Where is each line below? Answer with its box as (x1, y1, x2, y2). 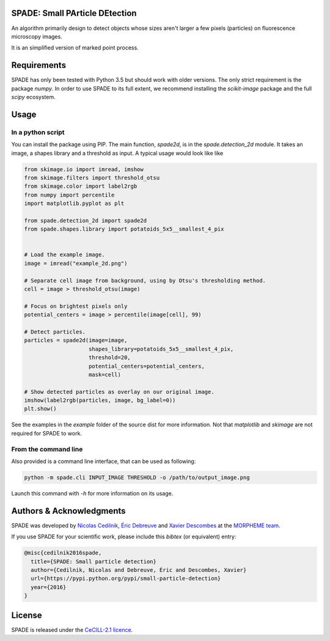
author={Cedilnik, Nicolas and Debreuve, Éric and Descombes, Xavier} (31, 566, 247, 573)
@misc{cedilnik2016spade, (24, 549, 102, 557)
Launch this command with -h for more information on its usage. (11, 489, 174, 497)
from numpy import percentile (24, 191, 115, 198)
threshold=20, (89, 354, 131, 361)
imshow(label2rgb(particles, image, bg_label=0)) (24, 397, 176, 404)
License (11, 610, 42, 620)
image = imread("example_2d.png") (24, 260, 128, 267)
